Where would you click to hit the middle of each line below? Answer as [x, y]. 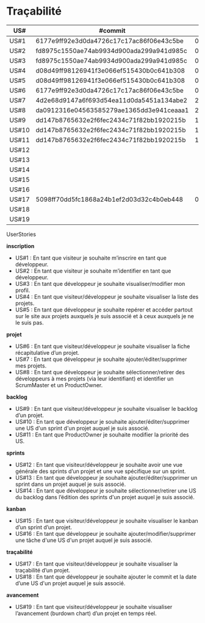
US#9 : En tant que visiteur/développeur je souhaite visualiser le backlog [106, 408]
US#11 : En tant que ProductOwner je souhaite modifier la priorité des [102, 435]
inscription [20, 246]
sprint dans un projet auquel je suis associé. [70, 484]
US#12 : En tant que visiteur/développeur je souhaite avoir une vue [99, 465]
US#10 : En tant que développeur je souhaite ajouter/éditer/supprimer [103, 421]
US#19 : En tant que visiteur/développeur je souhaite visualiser [94, 607]
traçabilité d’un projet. [43, 570]
